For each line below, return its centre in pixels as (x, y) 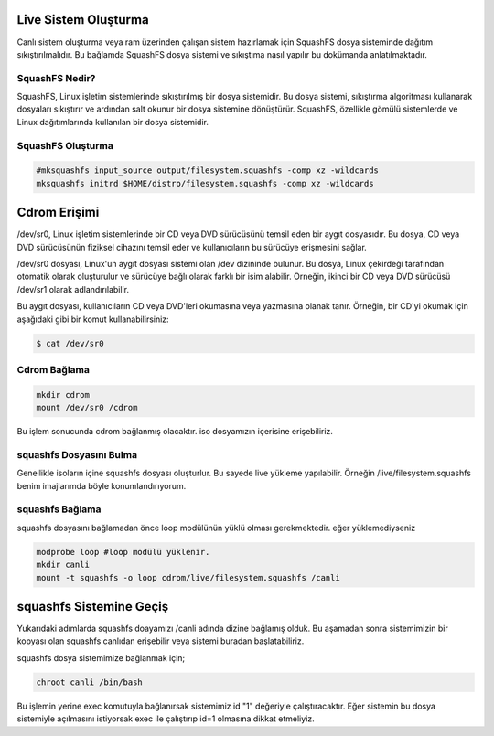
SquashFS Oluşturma (65, 145)
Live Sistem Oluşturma (83, 20)
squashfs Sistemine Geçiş (93, 607)
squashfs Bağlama (59, 509)
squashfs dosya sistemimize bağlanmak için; (101, 657)
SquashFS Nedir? (56, 78)
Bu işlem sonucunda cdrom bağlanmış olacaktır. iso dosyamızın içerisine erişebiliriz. (175, 432)
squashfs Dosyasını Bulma (77, 454)
